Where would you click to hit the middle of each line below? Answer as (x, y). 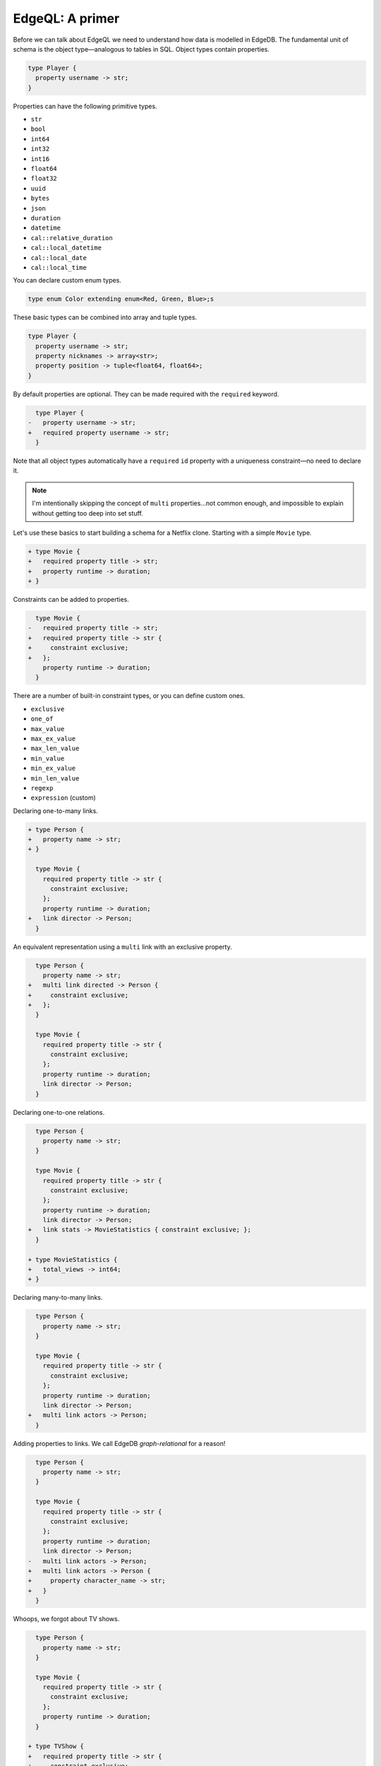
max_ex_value (53, 739)
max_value (48, 729)
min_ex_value (53, 769)
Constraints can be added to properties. (71, 600)
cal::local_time (59, 267)
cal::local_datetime (66, 248)
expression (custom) (64, 798)
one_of (42, 719)
